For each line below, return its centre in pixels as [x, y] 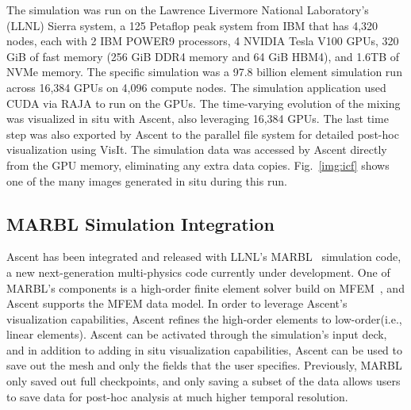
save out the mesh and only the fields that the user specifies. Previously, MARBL [204, 365]
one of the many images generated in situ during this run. [147, 180]
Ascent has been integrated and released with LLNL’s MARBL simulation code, [204, 257]
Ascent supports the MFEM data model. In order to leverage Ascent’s [177, 303]
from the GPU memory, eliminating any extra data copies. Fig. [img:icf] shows [198, 165]
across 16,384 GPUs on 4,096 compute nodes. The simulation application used [196, 87]
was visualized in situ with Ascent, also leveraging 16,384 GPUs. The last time [198, 119]
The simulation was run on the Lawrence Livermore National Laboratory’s [188, 10]
